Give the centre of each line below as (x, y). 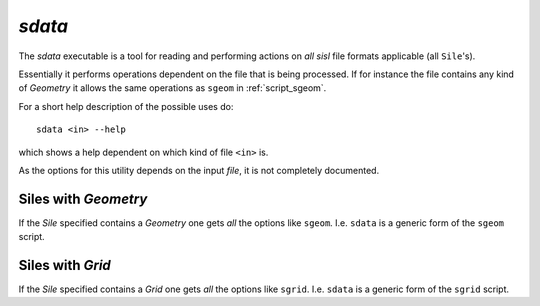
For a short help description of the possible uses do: (126, 106)
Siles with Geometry (83, 198)
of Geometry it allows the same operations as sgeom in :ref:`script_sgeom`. (172, 88)
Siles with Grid (65, 265)
